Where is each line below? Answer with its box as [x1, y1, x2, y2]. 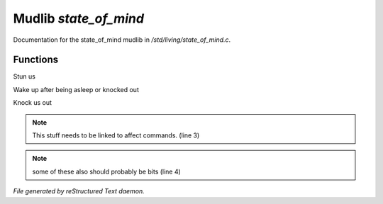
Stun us [13, 72, 35, 81]
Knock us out [13, 98, 52, 107]
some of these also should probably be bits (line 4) [32, 167, 181, 176]
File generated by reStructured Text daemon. [13, 187, 145, 195]
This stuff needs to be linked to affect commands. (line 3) [32, 131, 200, 140]
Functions [13, 54, 59, 66]
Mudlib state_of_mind [13, 11, 145, 26]
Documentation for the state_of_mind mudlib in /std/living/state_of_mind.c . [13, 35, 231, 44]
